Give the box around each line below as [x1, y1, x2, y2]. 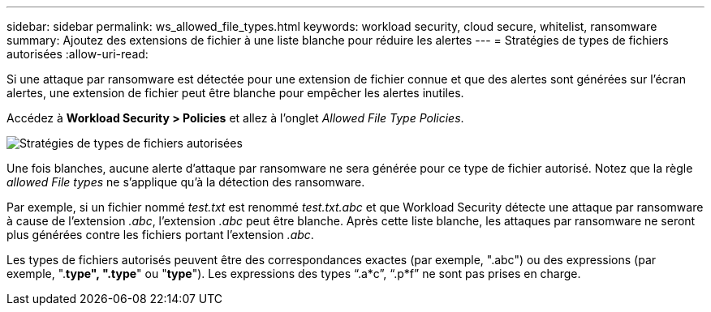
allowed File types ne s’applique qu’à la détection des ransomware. [6, 175, 365, 189]
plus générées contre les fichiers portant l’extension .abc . [6, 228, 314, 241]
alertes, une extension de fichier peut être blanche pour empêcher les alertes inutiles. [6, 86, 464, 100]
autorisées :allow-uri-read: [6, 47, 149, 61]
